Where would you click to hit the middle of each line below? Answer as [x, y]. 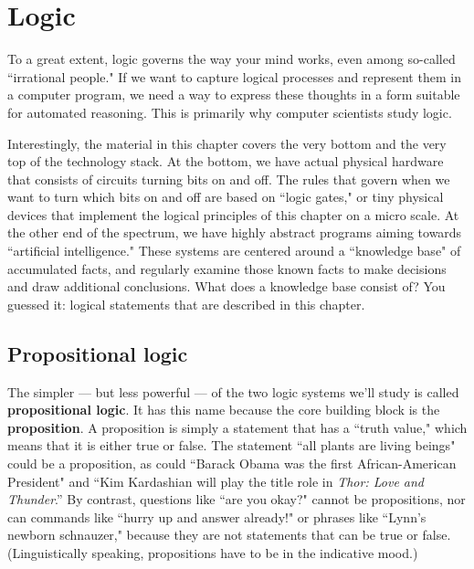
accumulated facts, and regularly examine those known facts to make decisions [227, 268]
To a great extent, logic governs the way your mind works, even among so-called [232, 59]
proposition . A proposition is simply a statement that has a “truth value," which [237, 427]
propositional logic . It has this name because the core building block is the [224, 410]
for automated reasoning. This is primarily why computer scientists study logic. [230, 112]
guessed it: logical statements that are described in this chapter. [186, 304]
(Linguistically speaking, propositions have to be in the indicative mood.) [213, 552]
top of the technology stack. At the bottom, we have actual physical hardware [226, 161]
